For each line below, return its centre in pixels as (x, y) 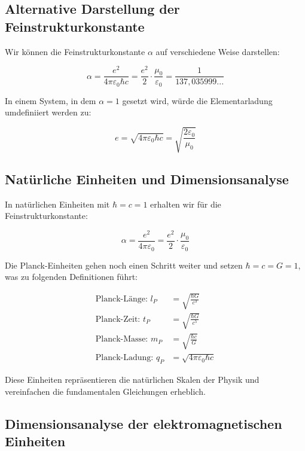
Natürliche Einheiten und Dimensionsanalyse (147, 179)
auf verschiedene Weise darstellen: (218, 51)
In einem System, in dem (51, 100)
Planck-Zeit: (118, 319)
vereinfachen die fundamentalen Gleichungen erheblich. (105, 391)
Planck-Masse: (122, 339)
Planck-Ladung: (124, 358)
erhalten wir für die (186, 204)
